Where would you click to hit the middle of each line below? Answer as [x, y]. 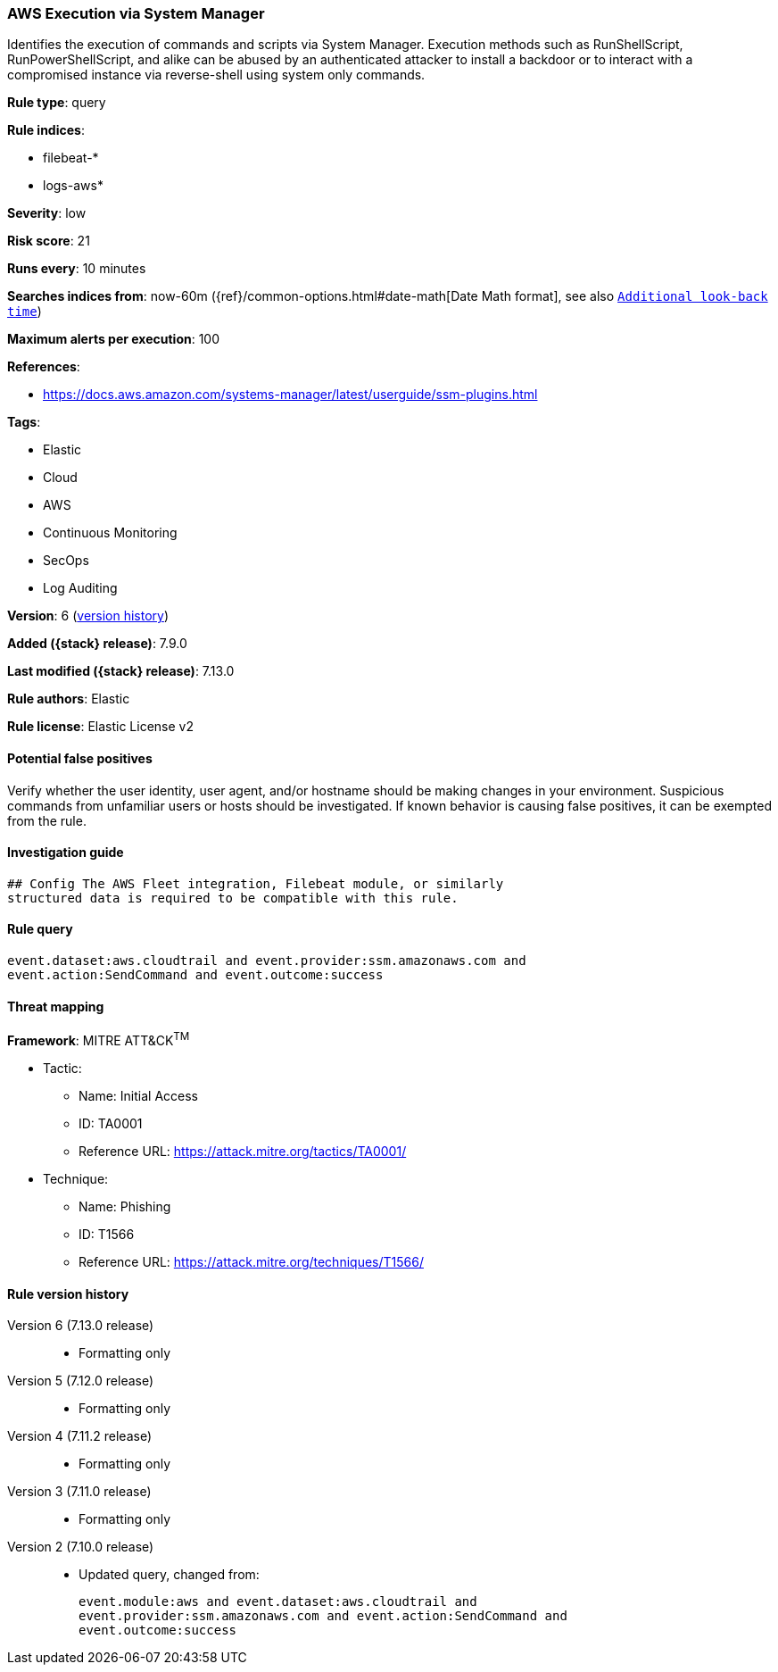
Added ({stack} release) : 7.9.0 [97, 644]
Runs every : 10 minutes [77, 269]
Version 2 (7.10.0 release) [81, 1547]
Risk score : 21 [49, 241]
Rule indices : [46, 130]
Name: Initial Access [138, 1095]
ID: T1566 [107, 1234]
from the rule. [47, 820]
